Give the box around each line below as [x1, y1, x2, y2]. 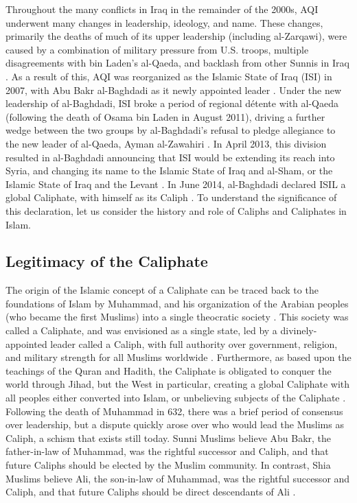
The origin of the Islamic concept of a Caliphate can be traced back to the [5, 283, 319, 297]
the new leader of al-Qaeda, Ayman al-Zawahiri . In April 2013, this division [5, 136, 327, 150]
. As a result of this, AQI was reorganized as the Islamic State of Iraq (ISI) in [5, 69, 332, 83]
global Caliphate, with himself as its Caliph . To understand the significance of [5, 190, 337, 204]
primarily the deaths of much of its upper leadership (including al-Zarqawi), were [5, 29, 347, 43]
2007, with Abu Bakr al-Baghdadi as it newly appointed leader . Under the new [5, 82, 342, 97]
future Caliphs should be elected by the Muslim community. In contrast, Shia [5, 458, 331, 472]
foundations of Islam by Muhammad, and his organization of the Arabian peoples [5, 296, 349, 310]
